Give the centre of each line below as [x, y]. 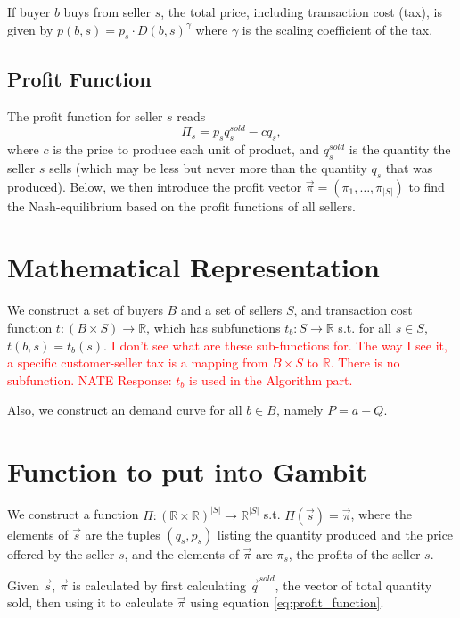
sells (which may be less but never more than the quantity [208, 167]
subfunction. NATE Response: [90, 379]
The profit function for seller [85, 115]
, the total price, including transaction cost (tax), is [302, 12]
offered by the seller [61, 553]
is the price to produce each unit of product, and [186, 149]
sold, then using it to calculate [90, 602]
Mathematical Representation [193, 267]
